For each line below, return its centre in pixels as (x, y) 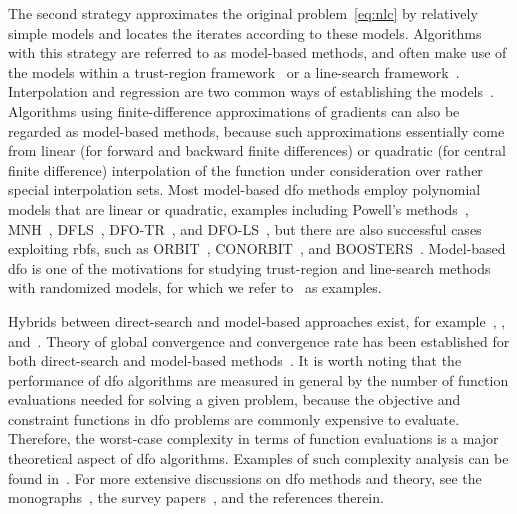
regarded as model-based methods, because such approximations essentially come (256, 130)
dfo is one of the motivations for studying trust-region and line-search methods (249, 267)
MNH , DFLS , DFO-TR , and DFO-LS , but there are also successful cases (245, 228)
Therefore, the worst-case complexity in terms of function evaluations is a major (253, 438)
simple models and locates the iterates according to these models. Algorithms (245, 32)
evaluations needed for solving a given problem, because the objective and (234, 399)
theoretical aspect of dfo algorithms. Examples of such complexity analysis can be (258, 458)
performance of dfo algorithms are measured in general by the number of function (258, 379)
